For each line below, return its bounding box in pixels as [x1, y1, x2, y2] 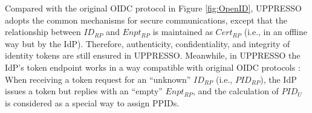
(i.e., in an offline [244, 25, 307, 38]
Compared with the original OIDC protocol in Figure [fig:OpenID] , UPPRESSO [5, 2, 302, 14]
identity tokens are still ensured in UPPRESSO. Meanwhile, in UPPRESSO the [5, 49, 301, 62]
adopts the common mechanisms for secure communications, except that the [5, 13, 288, 26]
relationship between [5, 25, 81, 38]
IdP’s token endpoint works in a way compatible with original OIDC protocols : [5, 60, 301, 73]
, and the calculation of [192, 85, 279, 97]
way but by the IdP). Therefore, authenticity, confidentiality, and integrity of [5, 37, 290, 50]
